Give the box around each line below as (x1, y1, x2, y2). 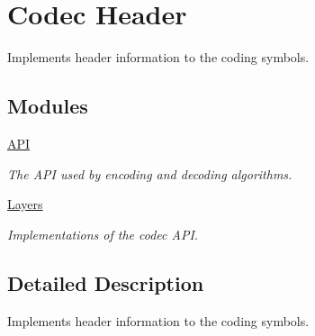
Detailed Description (7, 268, 204, 296)
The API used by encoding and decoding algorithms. (7, 164, 292, 183)
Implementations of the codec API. (7, 224, 199, 243)
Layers (7, 195, 43, 213)
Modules (7, 92, 88, 120)
